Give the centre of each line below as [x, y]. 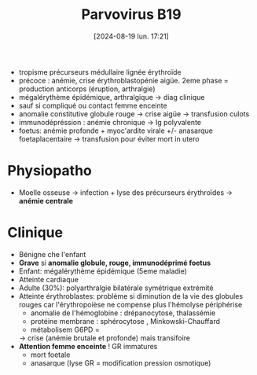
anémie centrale [46, 200]
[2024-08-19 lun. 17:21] [131, 36]
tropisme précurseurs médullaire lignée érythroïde [100, 72]
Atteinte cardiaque [49, 279]
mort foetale [50, 355]
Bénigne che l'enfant [52, 254]
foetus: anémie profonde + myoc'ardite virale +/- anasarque [116, 131]
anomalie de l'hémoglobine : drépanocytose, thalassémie [123, 313]
